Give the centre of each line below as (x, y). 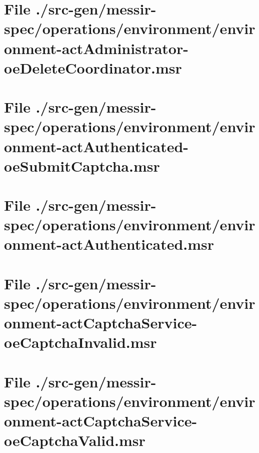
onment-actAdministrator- (96, 48)
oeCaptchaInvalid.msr (80, 342)
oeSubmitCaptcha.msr (82, 165)
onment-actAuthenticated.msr (109, 244)
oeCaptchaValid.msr (75, 440)
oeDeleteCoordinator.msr (93, 67)
